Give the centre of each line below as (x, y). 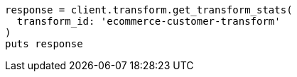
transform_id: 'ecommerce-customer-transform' (148, 21)
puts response (44, 44)
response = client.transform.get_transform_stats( (149, 10)
